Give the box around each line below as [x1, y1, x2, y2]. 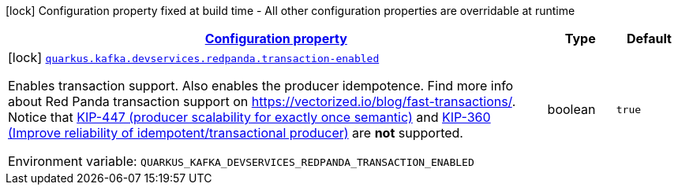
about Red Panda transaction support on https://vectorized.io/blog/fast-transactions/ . [8, 94, 516, 109]
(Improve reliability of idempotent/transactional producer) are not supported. [8, 125, 463, 141]
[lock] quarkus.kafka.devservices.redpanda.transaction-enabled [8, 50, 380, 65]
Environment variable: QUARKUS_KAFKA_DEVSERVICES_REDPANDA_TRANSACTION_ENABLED [8, 153, 474, 169]
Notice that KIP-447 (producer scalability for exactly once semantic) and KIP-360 [8, 109, 491, 125]
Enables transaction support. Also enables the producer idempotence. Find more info [8, 78, 514, 94]
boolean [547, 101, 596, 117]
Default [626, 31, 672, 46]
